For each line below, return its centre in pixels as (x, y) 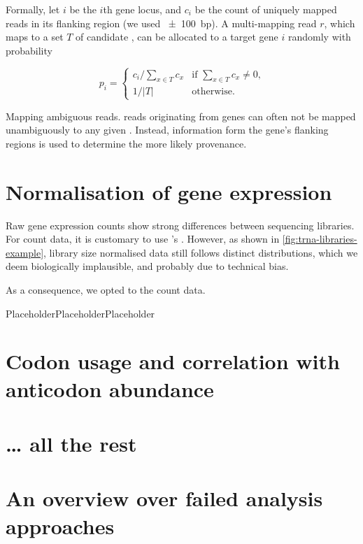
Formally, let (33, 9)
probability (29, 50)
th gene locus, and (142, 9)
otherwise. (213, 92)
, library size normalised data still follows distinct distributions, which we (201, 252)
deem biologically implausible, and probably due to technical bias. (147, 266)
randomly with (320, 37)
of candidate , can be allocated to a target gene (177, 37)
